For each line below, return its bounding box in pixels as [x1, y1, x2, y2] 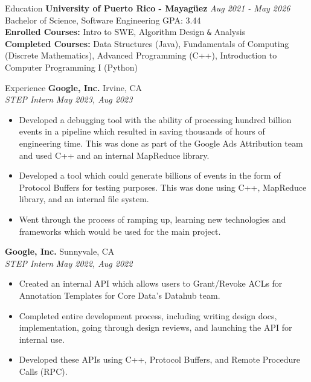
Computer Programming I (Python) [5, 61, 138, 74]
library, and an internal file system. [19, 193, 149, 205]
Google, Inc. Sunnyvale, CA [5, 245, 115, 258]
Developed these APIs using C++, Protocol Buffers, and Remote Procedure [19, 353, 300, 366]
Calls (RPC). [19, 364, 68, 377]
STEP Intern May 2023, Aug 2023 [5, 93, 133, 106]
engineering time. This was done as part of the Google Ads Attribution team [19, 137, 303, 149]
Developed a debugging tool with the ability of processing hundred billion [19, 113, 292, 126]
